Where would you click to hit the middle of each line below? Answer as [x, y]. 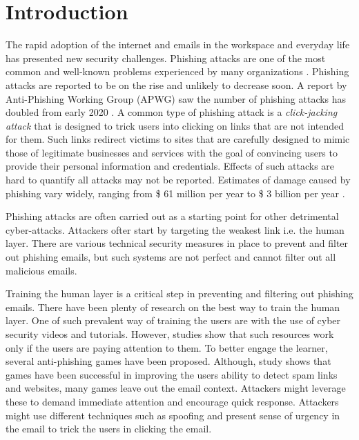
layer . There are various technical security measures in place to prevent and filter [177, 243]
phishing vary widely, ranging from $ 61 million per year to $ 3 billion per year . [175, 193]
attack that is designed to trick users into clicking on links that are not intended [175, 125]
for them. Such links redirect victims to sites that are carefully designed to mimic [178, 139]
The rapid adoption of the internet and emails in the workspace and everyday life [178, 44]
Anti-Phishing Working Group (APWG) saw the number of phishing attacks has [176, 98]
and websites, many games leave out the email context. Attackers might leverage [176, 388]
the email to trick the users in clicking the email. [109, 429]
